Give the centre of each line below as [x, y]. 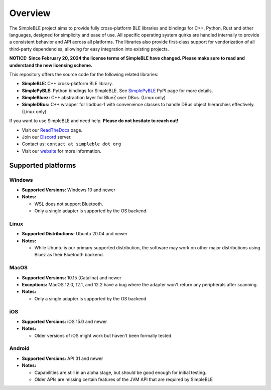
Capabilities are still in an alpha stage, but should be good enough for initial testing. [120, 372]
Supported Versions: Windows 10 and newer [69, 190]
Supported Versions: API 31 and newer [62, 358]
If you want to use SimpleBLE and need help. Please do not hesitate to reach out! [94, 121]
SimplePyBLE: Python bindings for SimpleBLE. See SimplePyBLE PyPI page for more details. [117, 91]
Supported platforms [43, 165]
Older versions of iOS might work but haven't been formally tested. [103, 335]
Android [19, 348]
